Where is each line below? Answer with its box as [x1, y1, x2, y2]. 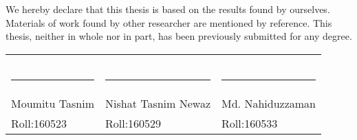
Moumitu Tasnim [11, 95, 94, 111]
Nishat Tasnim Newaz [105, 95, 211, 111]
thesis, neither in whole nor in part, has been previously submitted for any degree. [6, 29, 352, 43]
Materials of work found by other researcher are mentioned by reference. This [6, 15, 332, 30]
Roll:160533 [221, 115, 278, 131]
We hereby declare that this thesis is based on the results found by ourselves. [6, 2, 330, 16]
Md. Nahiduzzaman [221, 95, 316, 111]
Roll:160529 [105, 115, 162, 131]
